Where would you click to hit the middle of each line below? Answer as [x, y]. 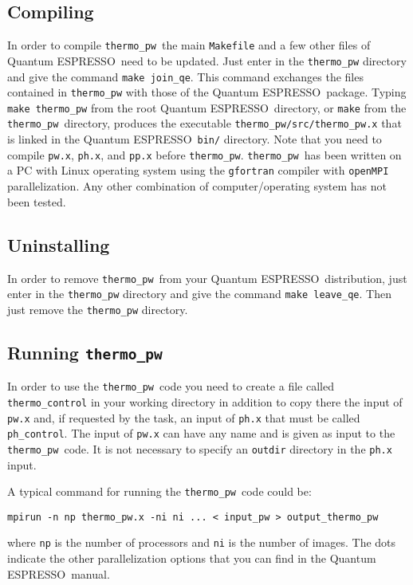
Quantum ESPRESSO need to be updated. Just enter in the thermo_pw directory [207, 60]
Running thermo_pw [85, 352]
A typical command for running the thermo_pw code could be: [159, 491]
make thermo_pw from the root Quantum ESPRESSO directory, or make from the [207, 107]
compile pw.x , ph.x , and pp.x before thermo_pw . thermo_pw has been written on [205, 154]
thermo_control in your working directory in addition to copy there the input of [205, 401]
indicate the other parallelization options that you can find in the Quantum [192, 558]
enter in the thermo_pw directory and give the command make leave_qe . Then [199, 294]
